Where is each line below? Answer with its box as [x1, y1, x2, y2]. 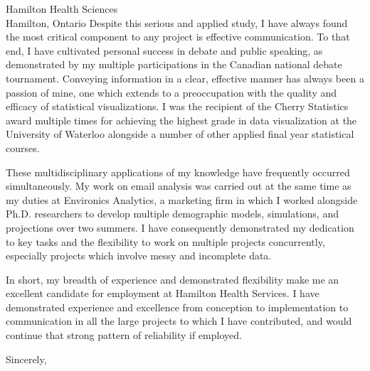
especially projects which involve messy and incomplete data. [6, 248, 272, 263]
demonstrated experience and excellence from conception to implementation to [6, 299, 349, 314]
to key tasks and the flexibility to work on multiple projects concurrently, [6, 234, 325, 249]
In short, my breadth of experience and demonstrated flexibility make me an [6, 271, 339, 286]
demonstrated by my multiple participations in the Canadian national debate [6, 57, 342, 72]
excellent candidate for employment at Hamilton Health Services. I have [6, 286, 319, 301]
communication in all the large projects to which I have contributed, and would [6, 313, 352, 328]
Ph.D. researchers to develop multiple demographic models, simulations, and [6, 206, 339, 221]
